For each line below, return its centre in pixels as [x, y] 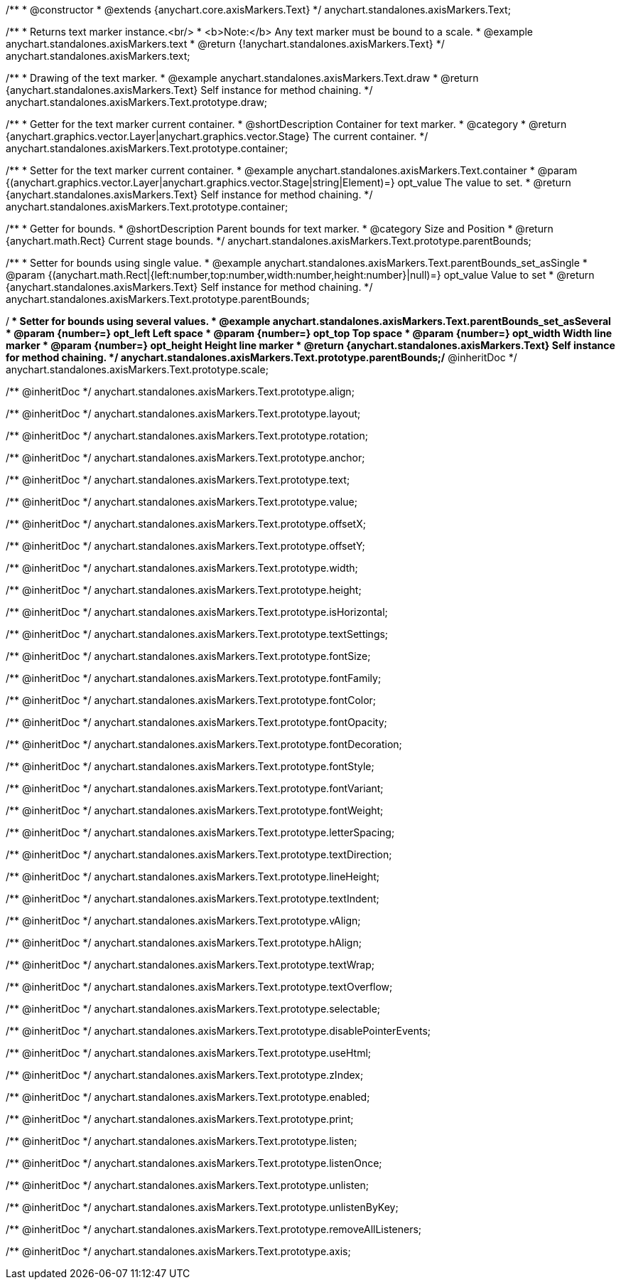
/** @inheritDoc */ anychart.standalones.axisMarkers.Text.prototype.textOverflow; [199, 987]
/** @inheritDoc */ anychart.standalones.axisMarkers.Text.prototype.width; [182, 568]
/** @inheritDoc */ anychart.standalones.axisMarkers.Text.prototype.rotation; [187, 436]
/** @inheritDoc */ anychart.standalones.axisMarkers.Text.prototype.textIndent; [193, 899]
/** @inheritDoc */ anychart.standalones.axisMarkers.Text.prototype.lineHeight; [193, 876]
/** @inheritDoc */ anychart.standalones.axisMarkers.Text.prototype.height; [184, 590]
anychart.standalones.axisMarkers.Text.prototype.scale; [137, 369]
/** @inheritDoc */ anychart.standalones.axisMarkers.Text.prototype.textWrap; [190, 965]
